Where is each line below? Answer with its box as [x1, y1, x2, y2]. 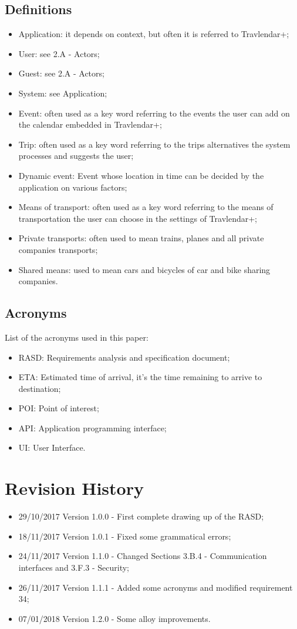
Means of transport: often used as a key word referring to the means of [18, 201, 274, 213]
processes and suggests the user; [18, 149, 134, 162]
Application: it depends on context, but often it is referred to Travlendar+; [18, 28, 289, 40]
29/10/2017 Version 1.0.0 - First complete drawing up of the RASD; [18, 510, 264, 522]
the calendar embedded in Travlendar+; [18, 118, 162, 131]
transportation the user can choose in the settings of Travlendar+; [18, 212, 258, 224]
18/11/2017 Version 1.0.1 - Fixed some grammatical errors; [18, 530, 231, 542]
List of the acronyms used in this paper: [5, 331, 148, 343]
